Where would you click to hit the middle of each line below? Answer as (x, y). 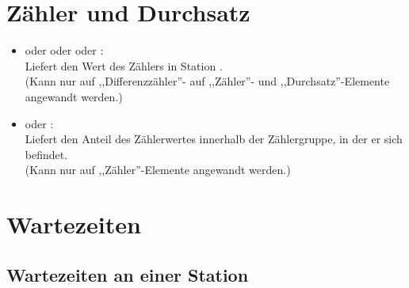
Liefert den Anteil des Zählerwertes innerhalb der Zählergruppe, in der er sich (214, 139)
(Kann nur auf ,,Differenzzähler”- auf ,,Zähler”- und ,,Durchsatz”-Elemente (207, 81)
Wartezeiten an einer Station (128, 274)
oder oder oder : (64, 50)
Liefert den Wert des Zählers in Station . (124, 65)
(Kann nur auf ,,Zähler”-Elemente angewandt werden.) (158, 170)
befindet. (46, 154)
